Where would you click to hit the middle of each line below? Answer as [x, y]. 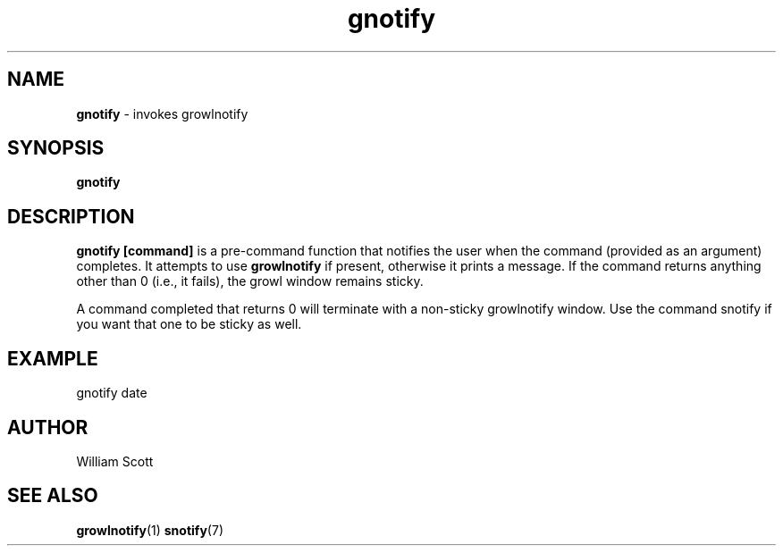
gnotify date [112, 393]
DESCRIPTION [71, 216]
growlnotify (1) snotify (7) [150, 530]
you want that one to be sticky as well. [189, 324]
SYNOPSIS [56, 148]
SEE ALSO [53, 496]
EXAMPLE [53, 358]
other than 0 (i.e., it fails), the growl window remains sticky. [250, 281]
